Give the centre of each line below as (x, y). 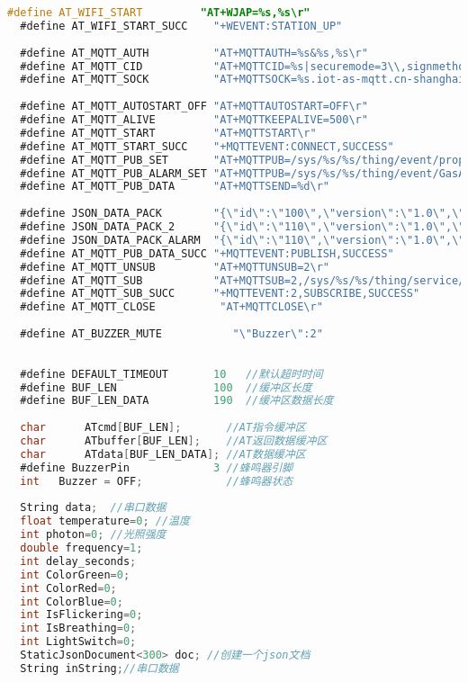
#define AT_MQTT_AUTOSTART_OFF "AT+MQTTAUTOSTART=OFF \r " (194, 107)
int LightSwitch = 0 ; (78, 642)
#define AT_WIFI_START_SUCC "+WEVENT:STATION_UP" (181, 26)
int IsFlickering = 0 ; (81, 615)
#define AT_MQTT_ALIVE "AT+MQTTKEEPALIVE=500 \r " (194, 120)
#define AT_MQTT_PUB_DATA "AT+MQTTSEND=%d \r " (175, 187)
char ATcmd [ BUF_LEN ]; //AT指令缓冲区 (163, 428)
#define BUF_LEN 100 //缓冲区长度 (166, 387)
